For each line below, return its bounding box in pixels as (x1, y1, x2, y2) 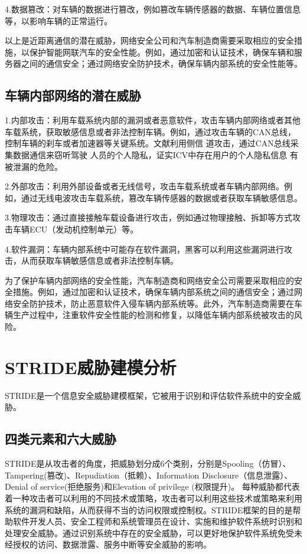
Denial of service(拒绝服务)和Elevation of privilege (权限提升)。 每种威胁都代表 (5, 480, 300, 493)
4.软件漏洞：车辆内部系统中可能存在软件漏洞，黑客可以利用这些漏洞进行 (5, 242, 284, 255)
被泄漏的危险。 (5, 160, 63, 172)
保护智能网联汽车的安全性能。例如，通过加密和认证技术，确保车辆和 (29, 45, 294, 58)
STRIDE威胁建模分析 (5, 355, 177, 379)
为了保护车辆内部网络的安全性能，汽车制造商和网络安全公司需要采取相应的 (5, 274, 294, 286)
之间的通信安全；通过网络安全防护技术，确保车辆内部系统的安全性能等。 (21, 57, 302, 70)
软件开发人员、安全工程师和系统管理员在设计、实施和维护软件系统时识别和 (12, 515, 302, 527)
